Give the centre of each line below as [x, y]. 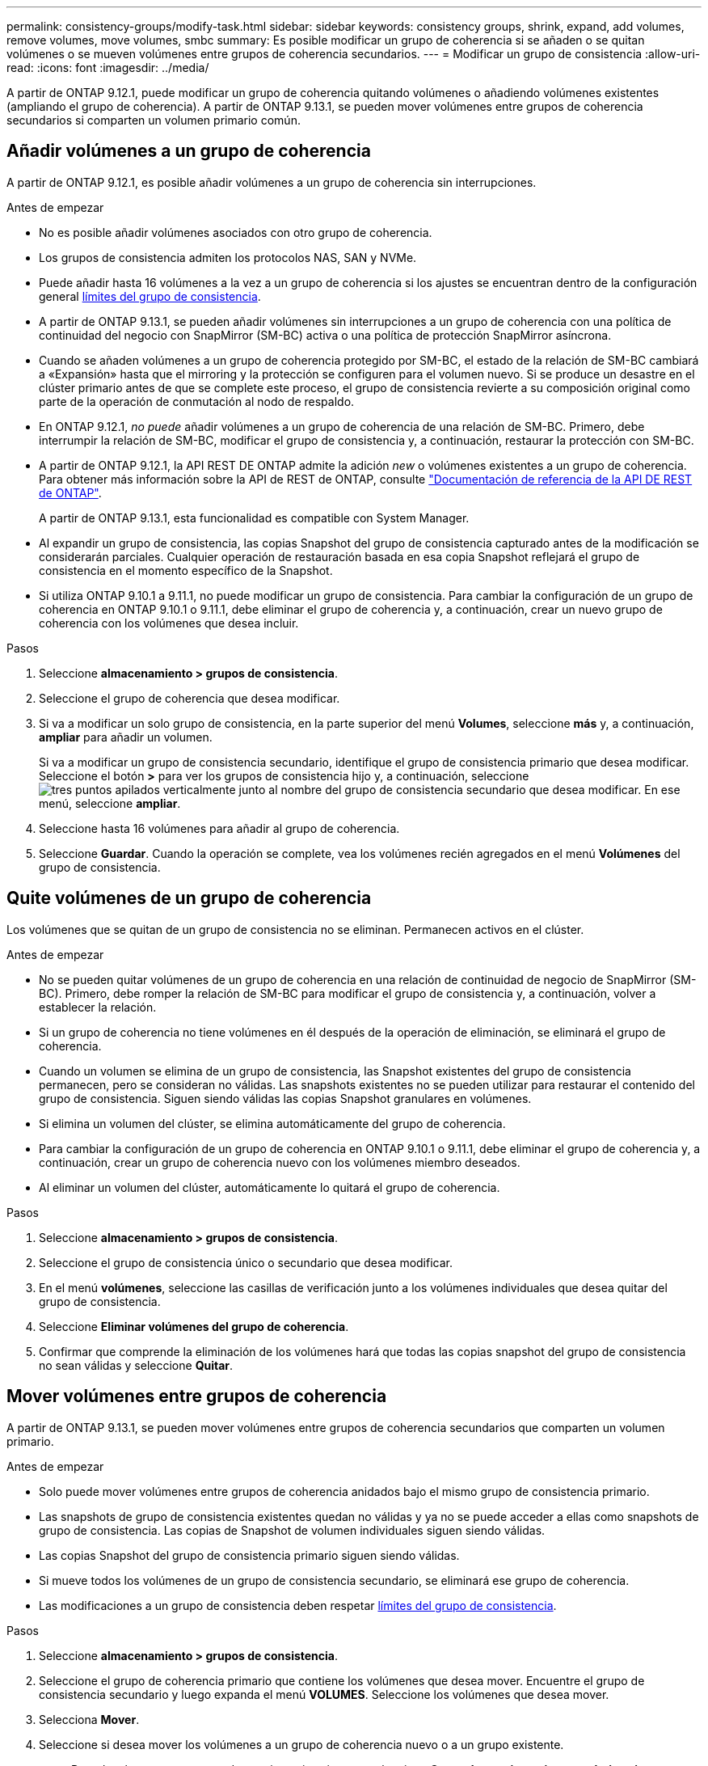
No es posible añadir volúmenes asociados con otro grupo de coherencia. [236, 232]
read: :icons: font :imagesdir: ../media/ [108, 68]
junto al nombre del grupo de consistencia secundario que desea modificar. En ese [459, 789]
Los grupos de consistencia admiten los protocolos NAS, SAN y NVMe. [228, 257]
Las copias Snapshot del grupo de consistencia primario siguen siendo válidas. [249, 1555]
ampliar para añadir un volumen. [126, 737]
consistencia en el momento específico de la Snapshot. [186, 570]
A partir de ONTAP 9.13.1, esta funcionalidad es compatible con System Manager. [254, 518]
